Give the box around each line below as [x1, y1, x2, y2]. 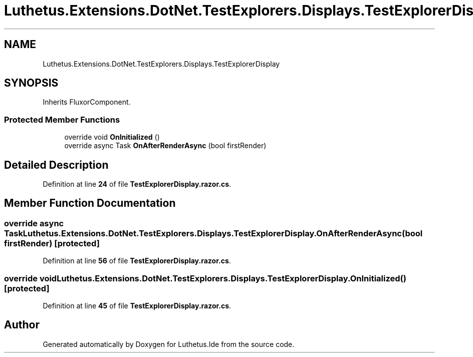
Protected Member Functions [4, 114, 120, 125]
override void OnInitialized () [64, 133, 160, 142]
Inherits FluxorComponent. [43, 98, 131, 107]
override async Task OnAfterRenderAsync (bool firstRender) [64, 141, 267, 150]
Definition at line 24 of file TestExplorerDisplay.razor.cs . [43, 180, 231, 189]
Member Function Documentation [4, 197, 176, 210]
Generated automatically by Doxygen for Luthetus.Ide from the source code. [43, 339, 295, 348]
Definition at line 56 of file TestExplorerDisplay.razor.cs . [43, 256, 231, 265]
